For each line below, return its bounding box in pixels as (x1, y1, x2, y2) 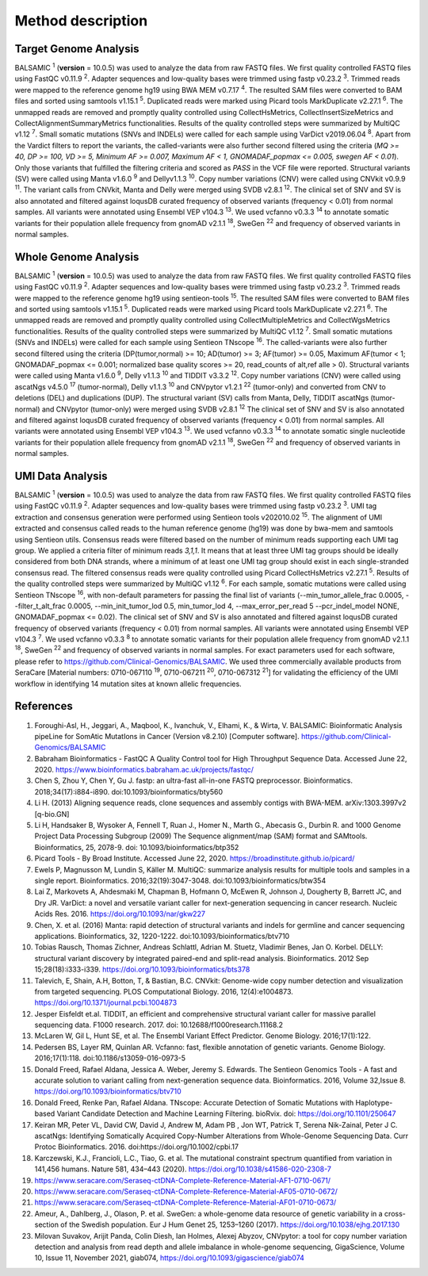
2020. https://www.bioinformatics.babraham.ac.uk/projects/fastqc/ (34, 765, 254, 775)
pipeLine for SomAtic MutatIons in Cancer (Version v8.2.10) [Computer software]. (34, 731, 300, 741)
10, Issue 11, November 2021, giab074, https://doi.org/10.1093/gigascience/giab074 (34, 1253, 305, 1263)
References (14, 699, 73, 713)
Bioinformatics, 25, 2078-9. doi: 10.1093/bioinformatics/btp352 (34, 842, 239, 852)
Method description (14, 12, 148, 29)
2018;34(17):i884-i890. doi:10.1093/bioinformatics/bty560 (34, 787, 224, 796)
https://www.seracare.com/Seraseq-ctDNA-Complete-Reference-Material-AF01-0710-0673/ (34, 1197, 337, 1207)
